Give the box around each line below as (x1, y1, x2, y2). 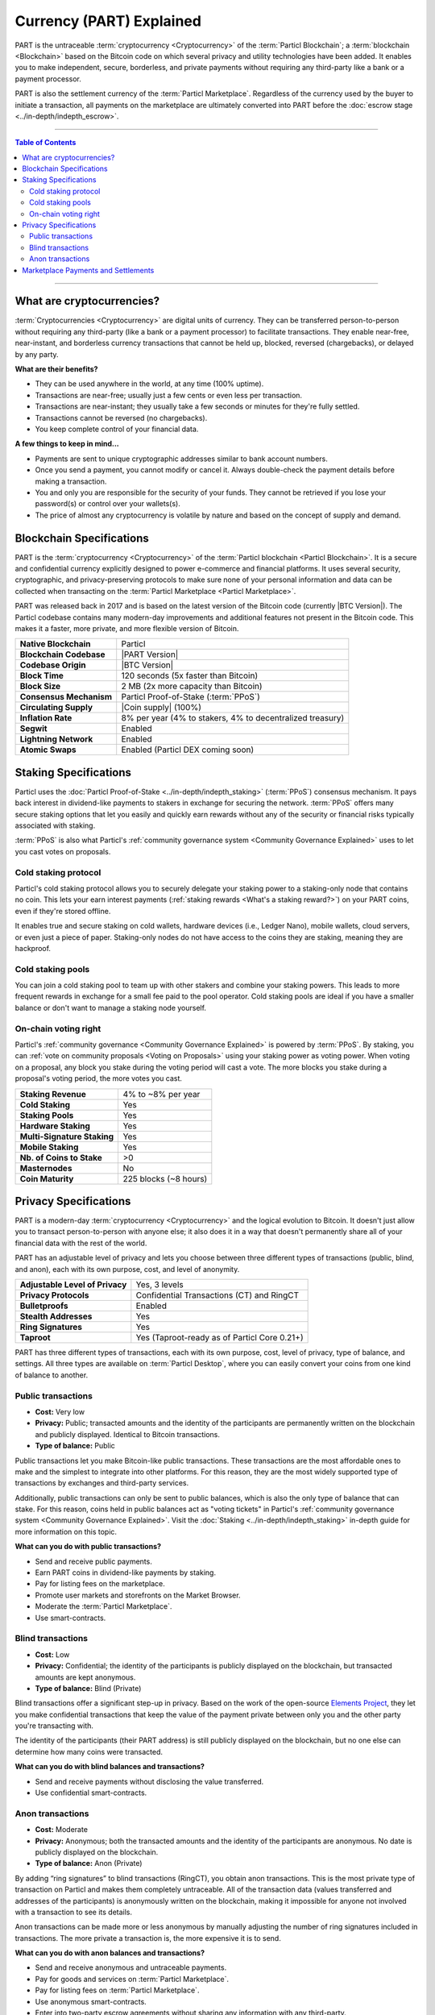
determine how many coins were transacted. (14, 1747, 163, 1756)
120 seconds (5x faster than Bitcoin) (121, 670, 259, 681)
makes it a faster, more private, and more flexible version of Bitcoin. (14, 623, 239, 633)
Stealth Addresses (19, 1311, 93, 1322)
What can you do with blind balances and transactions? (14, 1762, 205, 1772)
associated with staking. (14, 821, 96, 830)
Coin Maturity (19, 1173, 74, 1184)
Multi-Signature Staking (19, 1131, 114, 1142)
